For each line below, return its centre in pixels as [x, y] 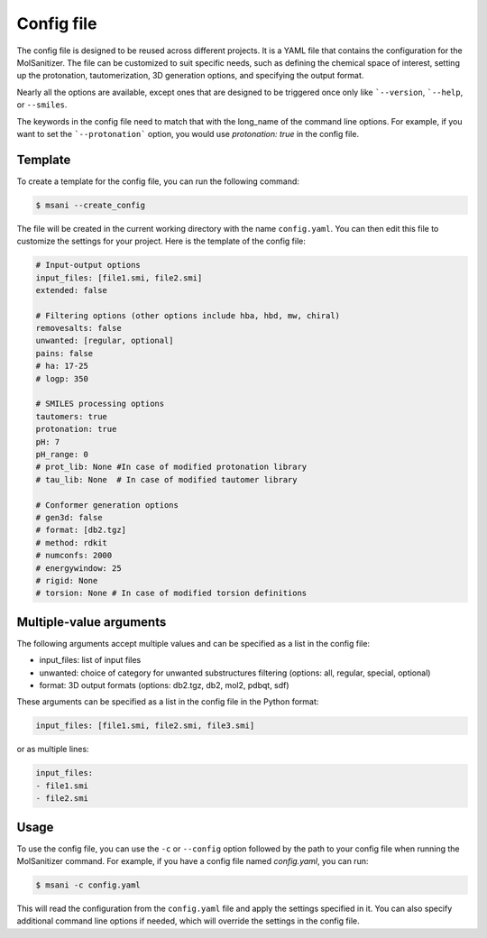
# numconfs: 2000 [74, 556]
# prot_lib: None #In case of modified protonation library [171, 467]
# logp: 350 [62, 378]
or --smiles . [42, 105]
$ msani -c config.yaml [88, 885]
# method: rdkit [72, 543]
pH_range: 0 [62, 454]
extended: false [72, 290]
